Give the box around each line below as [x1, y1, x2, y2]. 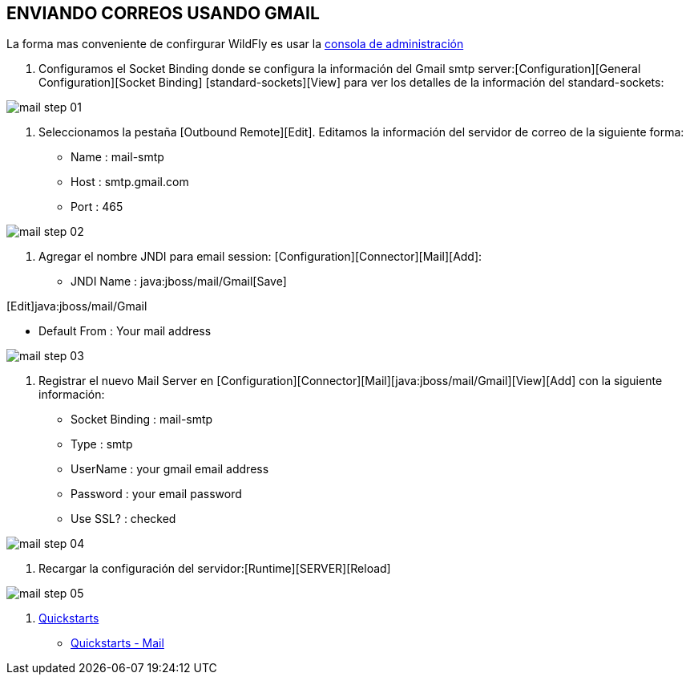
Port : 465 [71, 200, 123, 214]
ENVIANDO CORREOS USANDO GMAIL [6, 3, 320, 23]
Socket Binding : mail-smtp [71, 412, 213, 427]
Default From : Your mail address [38, 324, 212, 338]
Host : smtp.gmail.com [71, 175, 189, 189]
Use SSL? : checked [71, 512, 176, 526]
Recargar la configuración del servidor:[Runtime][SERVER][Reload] [38, 561, 391, 576]
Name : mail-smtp [71, 150, 164, 164]
